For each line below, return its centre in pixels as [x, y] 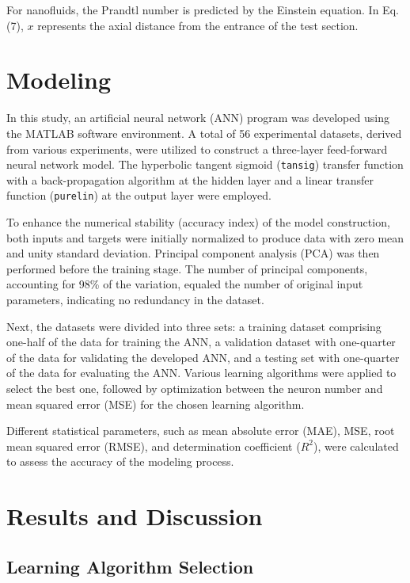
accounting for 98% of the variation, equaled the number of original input [185, 284]
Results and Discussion [135, 516]
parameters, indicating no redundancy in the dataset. [135, 299]
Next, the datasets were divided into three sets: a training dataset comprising [194, 326]
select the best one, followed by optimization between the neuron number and [195, 388]
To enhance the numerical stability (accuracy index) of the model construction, [198, 222]
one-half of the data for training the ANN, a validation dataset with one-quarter [201, 342]
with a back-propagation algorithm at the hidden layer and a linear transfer [190, 179]
